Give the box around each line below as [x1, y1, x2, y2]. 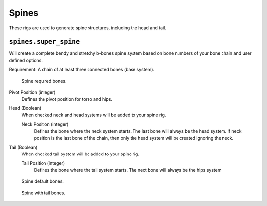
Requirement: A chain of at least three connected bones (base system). [9, 67, 155, 73]
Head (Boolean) [9, 105, 42, 111]
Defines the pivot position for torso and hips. [21, 96, 112, 102]
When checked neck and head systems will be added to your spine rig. [21, 112, 166, 118]
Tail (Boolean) [9, 144, 38, 150]
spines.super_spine [9, 38, 80, 46]
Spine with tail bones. [21, 190, 66, 196]
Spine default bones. [21, 178, 64, 184]
